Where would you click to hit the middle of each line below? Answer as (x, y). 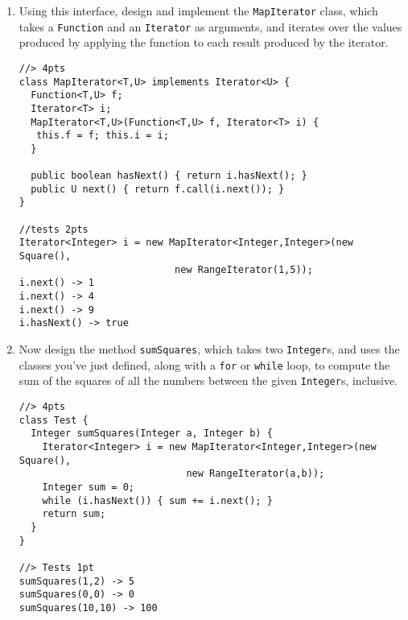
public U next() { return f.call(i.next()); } (158, 189)
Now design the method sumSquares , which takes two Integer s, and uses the (209, 349)
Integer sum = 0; (88, 487)
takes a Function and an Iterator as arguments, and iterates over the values (210, 26)
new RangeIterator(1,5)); (244, 269)
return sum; (74, 514)
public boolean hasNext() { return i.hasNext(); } (169, 176)
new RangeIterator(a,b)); (256, 474)
